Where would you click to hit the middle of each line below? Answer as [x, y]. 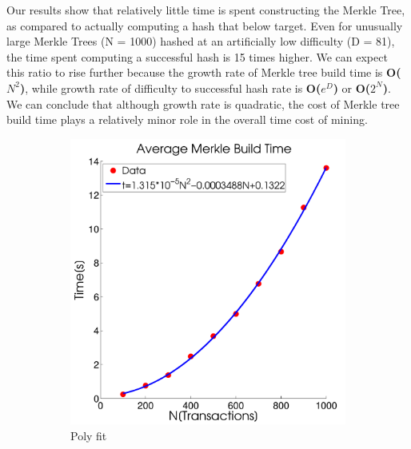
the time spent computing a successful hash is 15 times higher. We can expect [197, 56]
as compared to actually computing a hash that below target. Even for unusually [205, 25]
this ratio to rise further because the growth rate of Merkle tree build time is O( [204, 72]
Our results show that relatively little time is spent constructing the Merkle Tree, [206, 10]
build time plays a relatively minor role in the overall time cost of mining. [187, 119]
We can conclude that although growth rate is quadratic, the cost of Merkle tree [203, 103]
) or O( [352, 87]
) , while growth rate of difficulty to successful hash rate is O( [170, 87]
